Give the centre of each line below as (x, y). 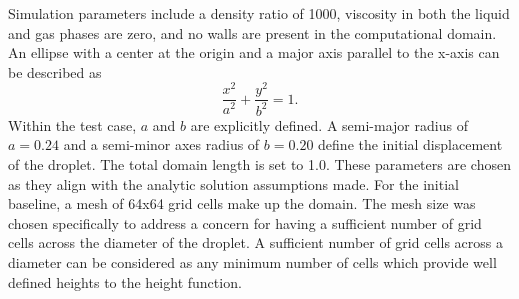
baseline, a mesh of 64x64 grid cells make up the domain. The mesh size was (242, 203)
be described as (55, 71)
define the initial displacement (410, 144)
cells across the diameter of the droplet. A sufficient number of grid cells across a (255, 242)
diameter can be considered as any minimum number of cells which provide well (252, 262)
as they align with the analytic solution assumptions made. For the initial (233, 183)
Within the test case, (72, 124)
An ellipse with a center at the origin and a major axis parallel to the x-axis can (254, 52)
